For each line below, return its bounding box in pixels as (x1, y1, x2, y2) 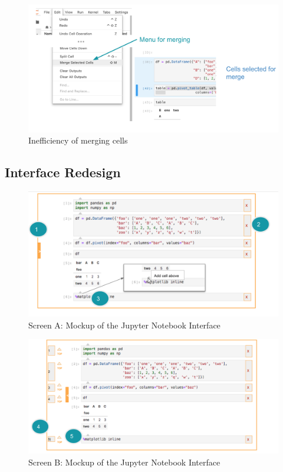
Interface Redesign (5, 163, 121, 181)
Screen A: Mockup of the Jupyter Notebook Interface (28, 318, 221, 331)
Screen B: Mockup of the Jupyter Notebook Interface (28, 455, 221, 468)
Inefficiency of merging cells (28, 134, 128, 147)
